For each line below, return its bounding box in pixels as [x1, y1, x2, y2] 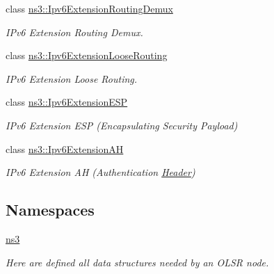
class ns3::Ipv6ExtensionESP [6, 95, 128, 109]
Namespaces [6, 199, 95, 220]
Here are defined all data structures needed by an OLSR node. [6, 255, 269, 269]
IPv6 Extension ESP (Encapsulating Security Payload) [6, 118, 238, 132]
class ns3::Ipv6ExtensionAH [6, 141, 124, 156]
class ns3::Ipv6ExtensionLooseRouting [6, 48, 168, 63]
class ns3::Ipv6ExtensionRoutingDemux [6, 1, 173, 15]
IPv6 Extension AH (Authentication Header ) [6, 165, 195, 179]
